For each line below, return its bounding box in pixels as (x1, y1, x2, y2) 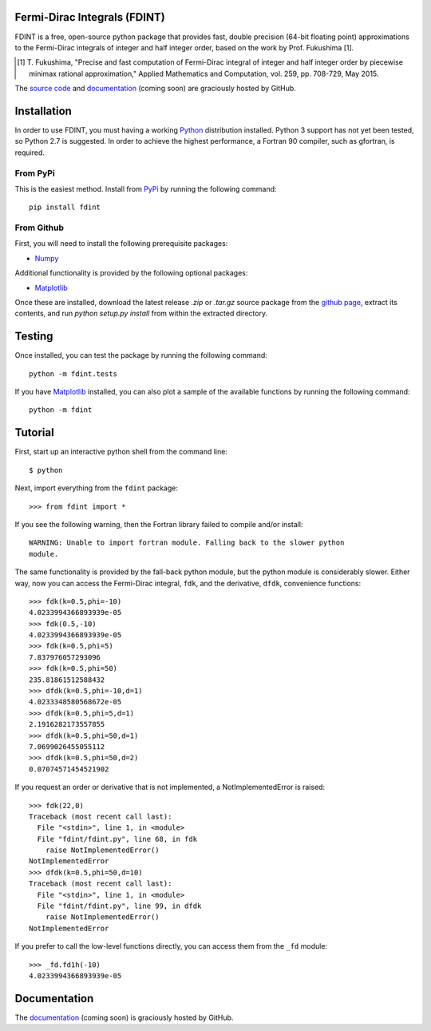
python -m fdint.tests (29, 369, 118, 379)
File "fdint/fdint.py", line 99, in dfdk (37, 902, 202, 910)
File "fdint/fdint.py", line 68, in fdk (37, 835, 198, 843)
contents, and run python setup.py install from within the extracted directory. (14, 308, 267, 319)
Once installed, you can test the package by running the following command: (14, 351, 267, 360)
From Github (14, 222, 64, 233)
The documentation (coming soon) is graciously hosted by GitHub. (14, 1013, 234, 1022)
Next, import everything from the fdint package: (14, 483, 179, 493)
